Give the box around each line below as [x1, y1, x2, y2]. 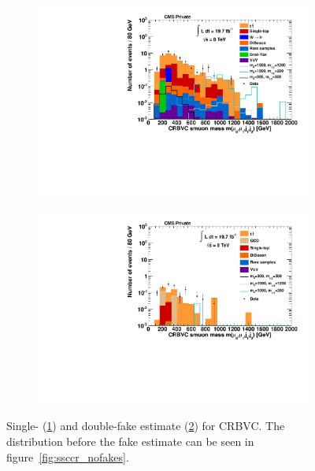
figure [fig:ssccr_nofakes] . [6, 448, 129, 465]
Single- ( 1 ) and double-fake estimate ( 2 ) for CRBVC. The [6, 417, 285, 434]
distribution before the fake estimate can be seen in [6, 433, 254, 449]
